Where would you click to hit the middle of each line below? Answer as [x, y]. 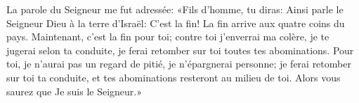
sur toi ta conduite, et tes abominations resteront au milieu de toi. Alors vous [174, 77]
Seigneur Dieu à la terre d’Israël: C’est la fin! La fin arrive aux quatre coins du [176, 23]
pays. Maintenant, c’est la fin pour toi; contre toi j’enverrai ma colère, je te [168, 37]
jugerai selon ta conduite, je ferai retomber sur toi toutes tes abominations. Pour [180, 50]
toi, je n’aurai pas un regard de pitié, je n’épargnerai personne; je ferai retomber [179, 64]
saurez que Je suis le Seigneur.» [74, 91]
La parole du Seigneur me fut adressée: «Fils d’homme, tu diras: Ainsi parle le [175, 9]
